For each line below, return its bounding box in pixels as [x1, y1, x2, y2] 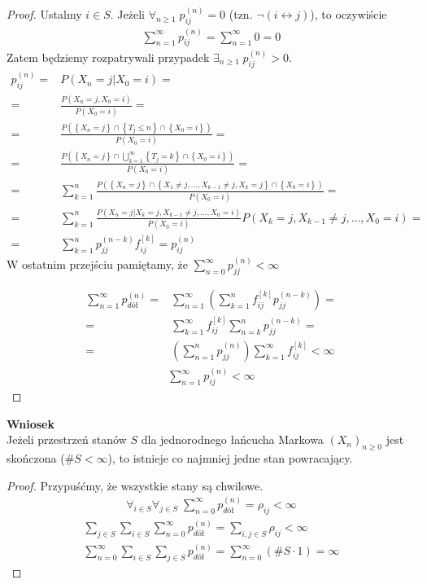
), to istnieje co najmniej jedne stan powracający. [107, 450, 353, 467]
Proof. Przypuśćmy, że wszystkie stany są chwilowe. [7, 476, 264, 494]
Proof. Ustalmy [7, 6, 82, 23]
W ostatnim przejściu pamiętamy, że [7, 256, 189, 273]
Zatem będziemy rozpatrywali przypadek [7, 48, 210, 65]
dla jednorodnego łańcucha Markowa [141, 431, 324, 448]
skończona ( [7, 450, 65, 467]
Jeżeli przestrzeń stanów [7, 431, 127, 448]
